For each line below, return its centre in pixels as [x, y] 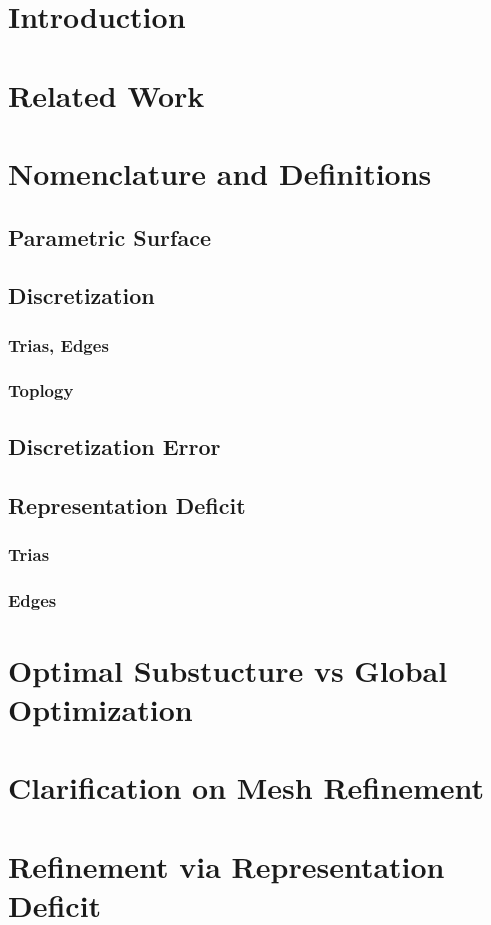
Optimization [100, 709]
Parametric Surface [109, 236]
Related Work [106, 94]
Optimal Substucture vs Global [228, 669]
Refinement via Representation [226, 865]
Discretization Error [114, 445]
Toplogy [41, 390]
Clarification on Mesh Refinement [246, 787]
